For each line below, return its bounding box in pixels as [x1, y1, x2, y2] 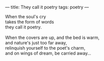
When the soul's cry [5, 14, 46, 19]
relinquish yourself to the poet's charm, [5, 45, 86, 51]
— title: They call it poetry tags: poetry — [5, 4, 89, 10]
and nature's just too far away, [5, 40, 67, 46]
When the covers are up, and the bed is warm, [5, 34, 100, 40]
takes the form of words [5, 19, 54, 25]
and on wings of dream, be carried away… [5, 50, 92, 56]
